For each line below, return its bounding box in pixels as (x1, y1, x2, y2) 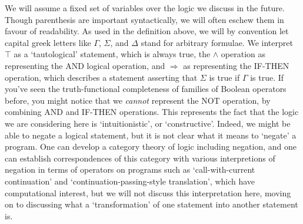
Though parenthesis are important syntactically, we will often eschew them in (5, 13, 284, 25)
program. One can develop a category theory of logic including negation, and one (5, 140, 297, 153)
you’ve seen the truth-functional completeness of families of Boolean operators (5, 83, 287, 95)
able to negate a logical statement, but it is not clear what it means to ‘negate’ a (5, 129, 297, 141)
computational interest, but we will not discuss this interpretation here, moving (5, 186, 291, 199)
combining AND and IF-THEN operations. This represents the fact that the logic (5, 106, 299, 118)
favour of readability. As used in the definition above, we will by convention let (5, 25, 289, 37)
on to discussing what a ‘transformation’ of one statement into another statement (5, 198, 298, 210)
